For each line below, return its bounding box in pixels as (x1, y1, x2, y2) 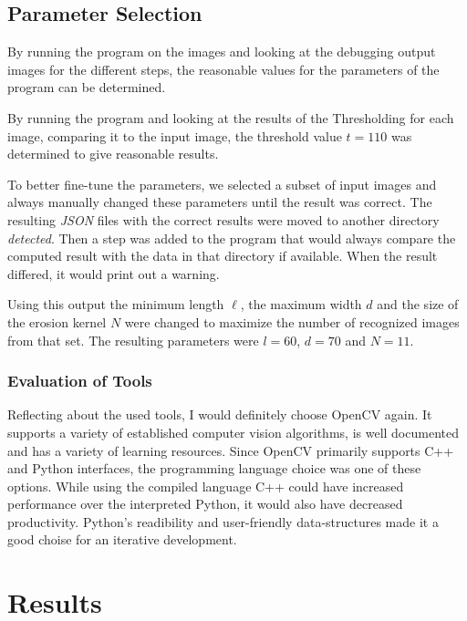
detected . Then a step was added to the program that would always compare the (7, 228, 456, 247)
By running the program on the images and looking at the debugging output (7, 42, 436, 61)
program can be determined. (7, 78, 166, 97)
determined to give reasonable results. (7, 144, 219, 163)
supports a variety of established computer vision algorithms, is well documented (7, 422, 459, 441)
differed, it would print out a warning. (7, 264, 220, 283)
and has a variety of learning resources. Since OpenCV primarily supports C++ (7, 440, 454, 460)
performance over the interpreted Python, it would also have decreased (7, 494, 403, 513)
